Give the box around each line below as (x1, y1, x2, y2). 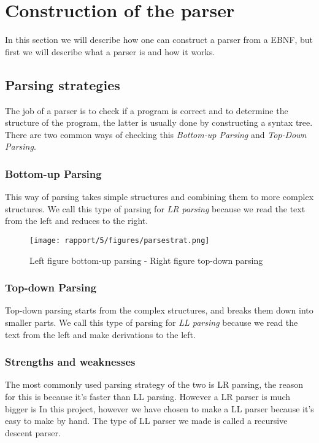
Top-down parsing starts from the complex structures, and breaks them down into (5, 304, 313, 317)
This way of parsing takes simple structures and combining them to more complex (5, 190, 314, 203)
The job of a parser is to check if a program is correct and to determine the (5, 104, 288, 117)
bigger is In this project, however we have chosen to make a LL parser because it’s (5, 402, 314, 415)
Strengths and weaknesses (5, 354, 136, 369)
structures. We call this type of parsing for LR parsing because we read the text (5, 202, 306, 215)
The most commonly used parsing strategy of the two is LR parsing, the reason (5, 378, 303, 391)
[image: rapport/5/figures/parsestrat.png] (29, 236, 210, 245)
